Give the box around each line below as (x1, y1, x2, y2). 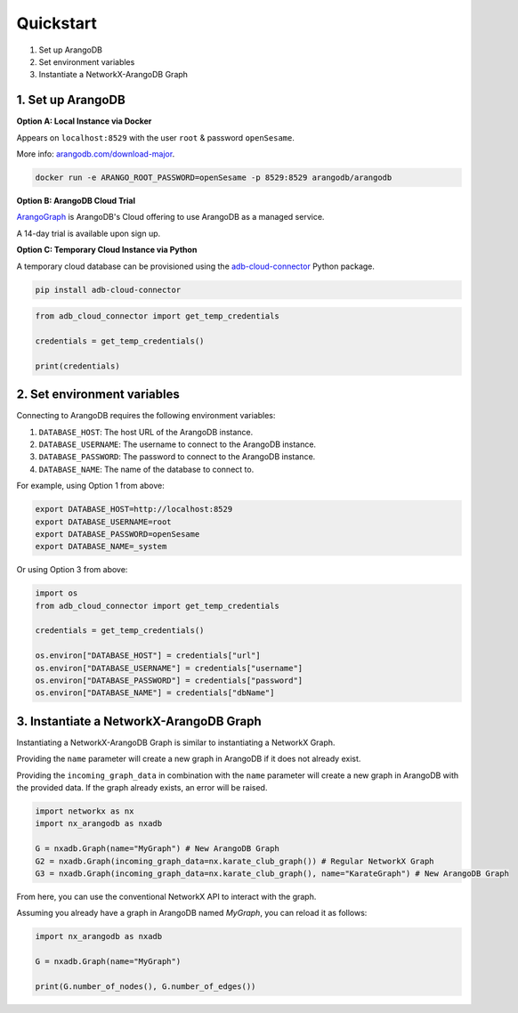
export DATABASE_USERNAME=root (35, 516, 173, 527)
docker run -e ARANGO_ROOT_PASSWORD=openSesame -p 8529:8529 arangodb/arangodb (35, 173, 393, 182)
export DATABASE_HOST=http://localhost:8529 (35, 504, 233, 515)
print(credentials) (35, 361, 120, 371)
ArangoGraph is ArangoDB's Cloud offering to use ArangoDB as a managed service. (16, 212, 325, 223)
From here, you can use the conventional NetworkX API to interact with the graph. (16, 891, 317, 902)
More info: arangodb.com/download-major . (16, 149, 175, 159)
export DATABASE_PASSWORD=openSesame (35, 529, 200, 539)
